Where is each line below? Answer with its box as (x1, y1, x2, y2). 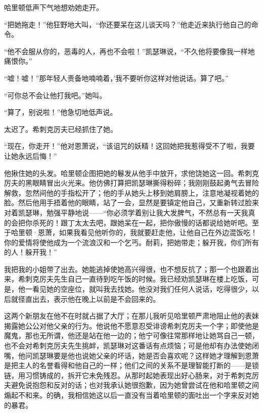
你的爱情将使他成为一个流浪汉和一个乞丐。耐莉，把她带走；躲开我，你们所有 (4, 237, 259, 247)
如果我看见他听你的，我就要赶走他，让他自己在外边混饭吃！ (59, 227, 257, 238)
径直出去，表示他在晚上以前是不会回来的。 (18, 293, 160, 304)
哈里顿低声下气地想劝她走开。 (4, 2, 103, 12)
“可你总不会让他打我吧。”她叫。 (4, 89, 107, 100)
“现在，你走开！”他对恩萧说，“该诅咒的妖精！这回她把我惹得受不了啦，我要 (4, 141, 255, 151)
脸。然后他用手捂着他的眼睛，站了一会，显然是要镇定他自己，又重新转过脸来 (4, 197, 259, 208)
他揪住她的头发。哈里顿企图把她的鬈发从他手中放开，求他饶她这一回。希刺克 (4, 167, 259, 178)
